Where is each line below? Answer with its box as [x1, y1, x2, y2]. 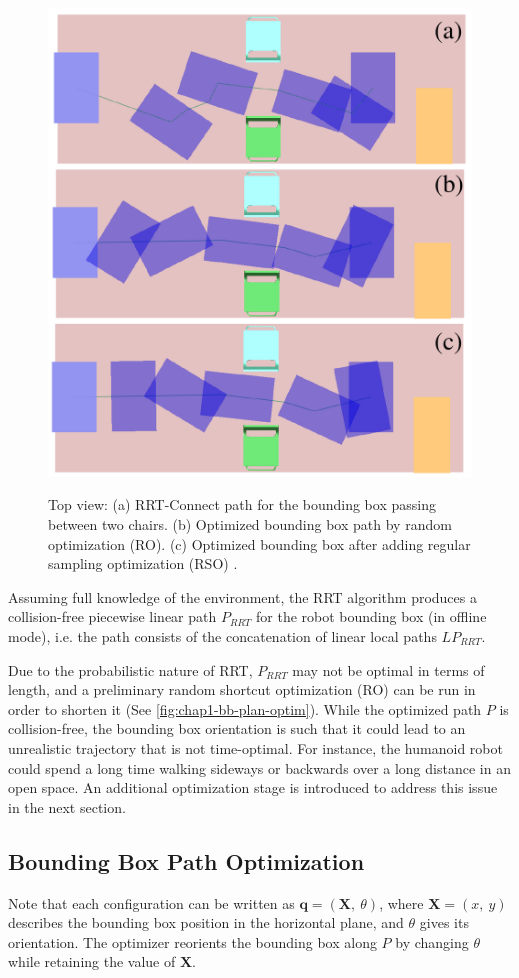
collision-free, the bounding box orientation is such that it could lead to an [8, 718, 466, 739]
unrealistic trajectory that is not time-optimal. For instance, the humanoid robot [8, 737, 503, 758]
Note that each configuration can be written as [8, 892, 295, 913]
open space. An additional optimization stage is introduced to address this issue [8, 777, 498, 798]
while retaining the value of [8, 951, 176, 972]
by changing [395, 931, 469, 952]
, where [379, 892, 424, 913]
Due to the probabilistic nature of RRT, [8, 659, 253, 680]
